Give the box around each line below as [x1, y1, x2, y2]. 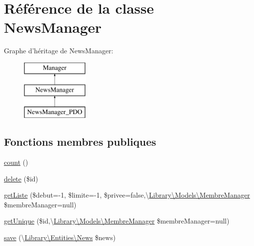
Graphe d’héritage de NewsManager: [4, 45, 113, 56]
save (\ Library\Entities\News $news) [4, 232, 116, 243]
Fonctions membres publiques [4, 134, 156, 149]
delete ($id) [4, 173, 39, 183]
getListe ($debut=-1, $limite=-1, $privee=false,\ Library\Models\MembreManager [4, 190, 250, 200]
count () [4, 157, 28, 167]
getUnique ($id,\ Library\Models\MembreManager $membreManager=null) [4, 216, 230, 226]
